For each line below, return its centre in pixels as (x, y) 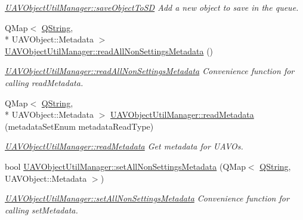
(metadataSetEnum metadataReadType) (79, 126)
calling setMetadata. (41, 210)
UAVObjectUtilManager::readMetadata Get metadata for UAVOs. (124, 146)
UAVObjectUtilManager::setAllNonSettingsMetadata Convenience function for (147, 198)
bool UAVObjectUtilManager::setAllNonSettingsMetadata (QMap (125, 166)
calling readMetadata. (44, 82)
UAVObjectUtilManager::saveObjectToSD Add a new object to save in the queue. (152, 7)
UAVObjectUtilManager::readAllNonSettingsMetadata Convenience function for (150, 71)
